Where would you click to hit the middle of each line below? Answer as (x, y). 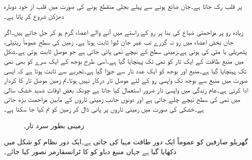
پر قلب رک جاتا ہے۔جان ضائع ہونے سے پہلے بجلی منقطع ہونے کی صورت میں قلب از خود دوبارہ (123, 6)
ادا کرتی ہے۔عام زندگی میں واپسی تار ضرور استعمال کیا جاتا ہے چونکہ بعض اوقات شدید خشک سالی (126, 89)
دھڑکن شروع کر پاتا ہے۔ (34, 15)
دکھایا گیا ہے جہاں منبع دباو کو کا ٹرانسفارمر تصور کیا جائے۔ (90, 151)
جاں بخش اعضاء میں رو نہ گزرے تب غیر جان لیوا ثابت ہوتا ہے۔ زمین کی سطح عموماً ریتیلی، (119, 41)
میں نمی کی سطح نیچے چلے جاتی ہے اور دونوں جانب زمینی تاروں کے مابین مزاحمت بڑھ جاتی (122, 99)
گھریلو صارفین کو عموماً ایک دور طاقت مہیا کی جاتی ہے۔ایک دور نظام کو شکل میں (126, 142)
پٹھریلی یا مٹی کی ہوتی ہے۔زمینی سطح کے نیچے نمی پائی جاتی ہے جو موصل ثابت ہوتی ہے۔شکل (126, 51)
